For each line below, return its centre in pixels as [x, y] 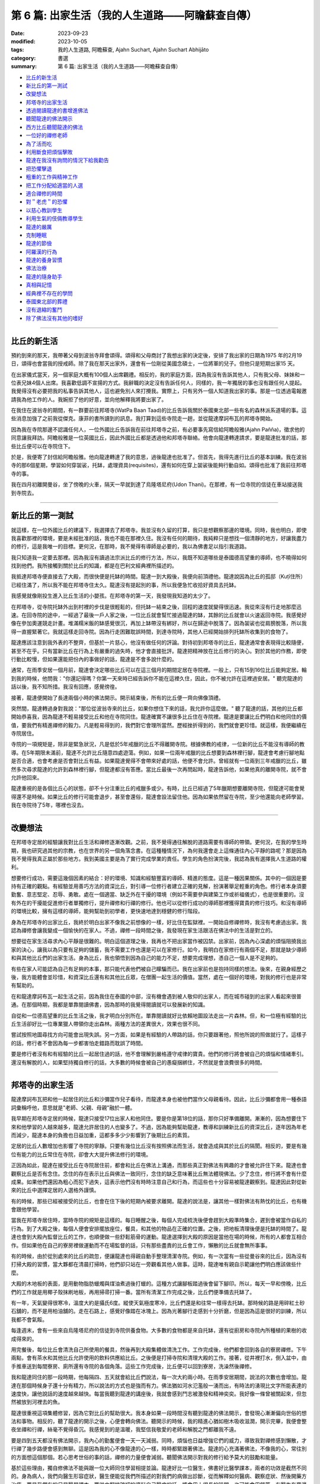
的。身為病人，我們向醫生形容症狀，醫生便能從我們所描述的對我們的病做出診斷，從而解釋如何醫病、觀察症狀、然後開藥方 [159, 1476]
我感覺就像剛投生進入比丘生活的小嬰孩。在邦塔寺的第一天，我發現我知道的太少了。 [112, 596]
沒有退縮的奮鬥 [44, 310]
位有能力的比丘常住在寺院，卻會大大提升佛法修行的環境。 [81, 1154]
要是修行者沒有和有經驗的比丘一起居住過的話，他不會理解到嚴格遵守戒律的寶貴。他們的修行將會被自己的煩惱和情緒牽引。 [159, 1054]
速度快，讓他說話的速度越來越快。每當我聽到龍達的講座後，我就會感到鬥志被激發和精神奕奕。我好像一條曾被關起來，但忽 [159, 1393]
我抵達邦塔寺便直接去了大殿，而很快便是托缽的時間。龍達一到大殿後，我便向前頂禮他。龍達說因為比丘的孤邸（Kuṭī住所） [159, 576]
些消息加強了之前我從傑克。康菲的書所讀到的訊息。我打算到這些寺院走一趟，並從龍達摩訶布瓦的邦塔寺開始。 [143, 418]
